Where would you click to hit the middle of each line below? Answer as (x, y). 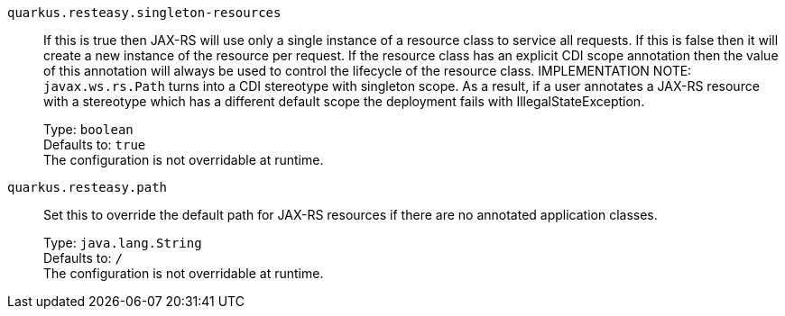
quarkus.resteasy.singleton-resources (144, 13)
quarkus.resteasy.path (88, 187)
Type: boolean (88, 129)
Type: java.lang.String (123, 243)
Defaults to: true (95, 144)
